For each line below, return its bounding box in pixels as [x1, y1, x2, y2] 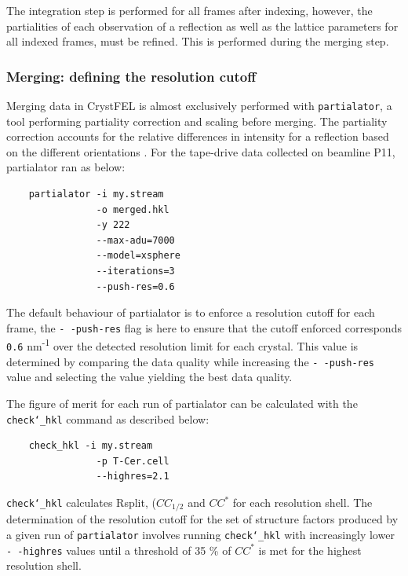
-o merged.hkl [96, 204, 169, 215]
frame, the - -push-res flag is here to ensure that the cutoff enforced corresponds [6, 319, 402, 336]
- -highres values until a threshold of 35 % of [6, 541, 231, 558]
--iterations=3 [96, 266, 175, 277]
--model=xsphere [96, 250, 180, 262]
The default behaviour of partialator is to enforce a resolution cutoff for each [6, 304, 375, 321]
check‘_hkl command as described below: [6, 410, 209, 427]
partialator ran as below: [6, 159, 126, 175]
